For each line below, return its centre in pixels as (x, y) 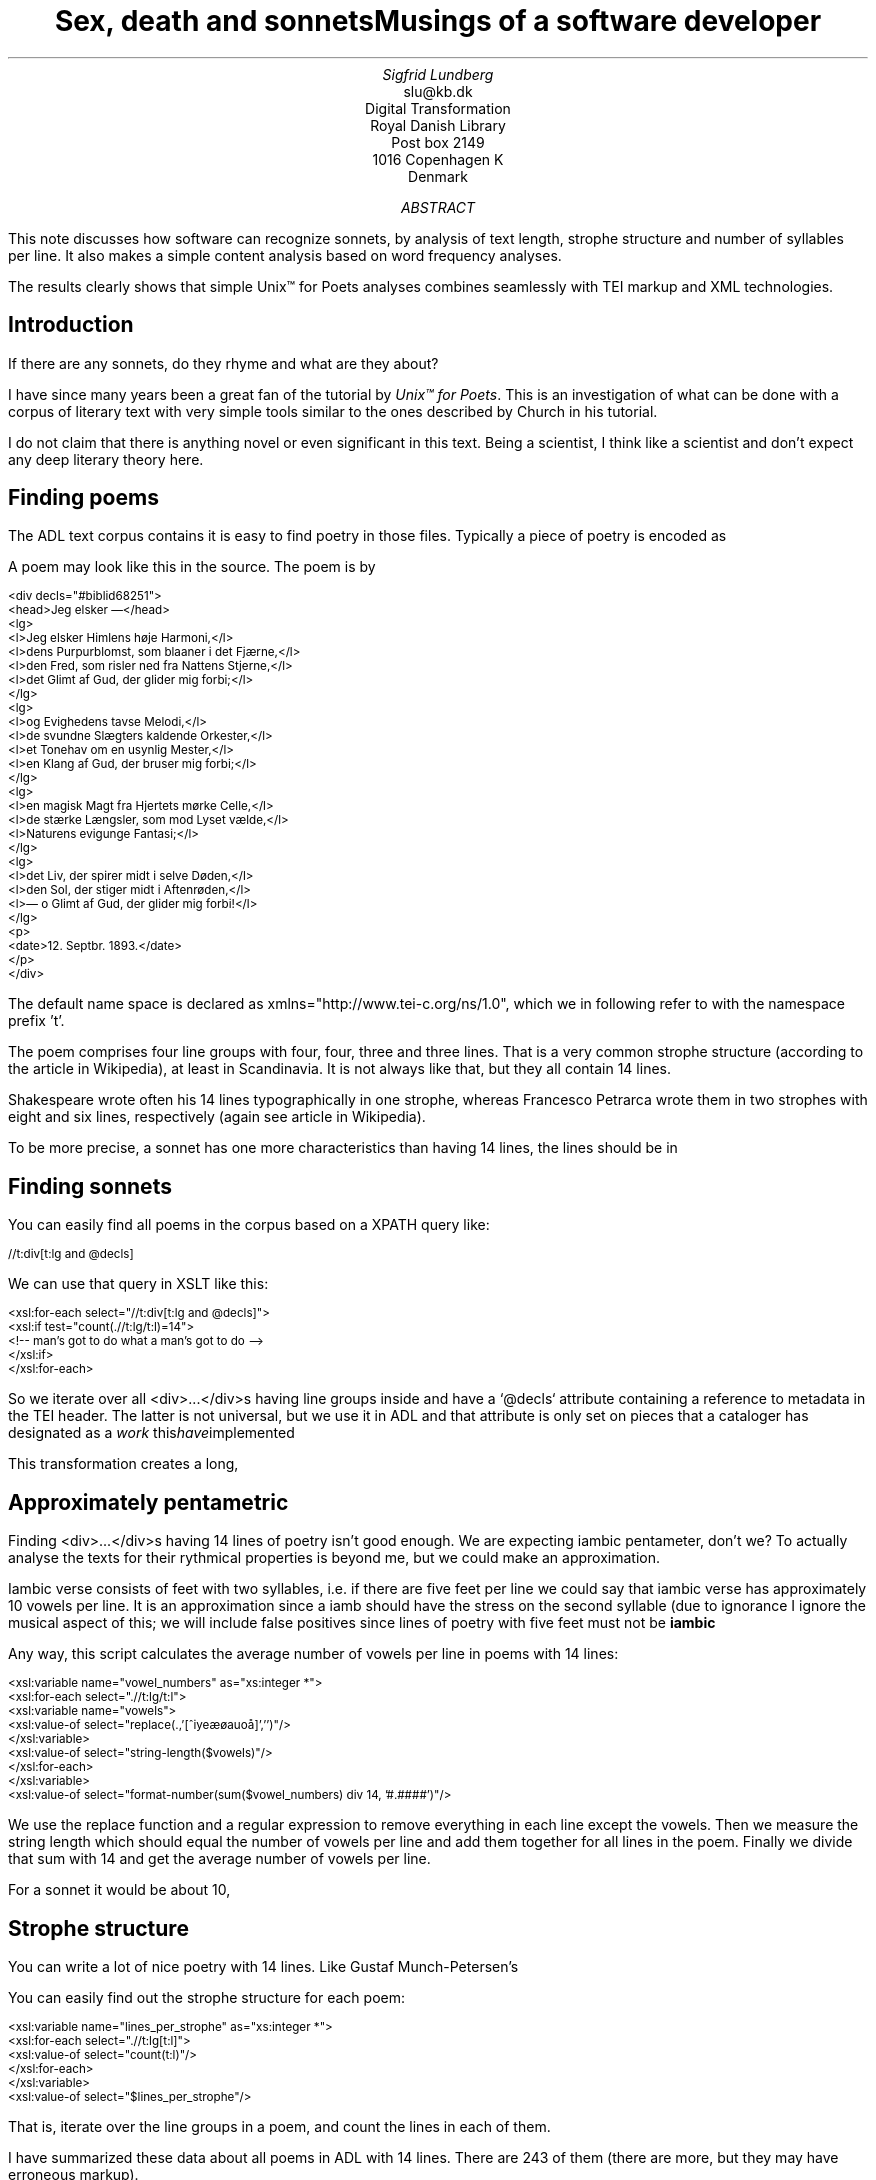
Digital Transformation (438, 108)
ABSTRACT (438, 207)
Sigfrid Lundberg (438, 74)
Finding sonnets (90, 1186)
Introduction (71, 325)
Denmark (438, 176)
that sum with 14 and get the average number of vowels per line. (219, 1859)
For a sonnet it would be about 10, (119, 1890)
